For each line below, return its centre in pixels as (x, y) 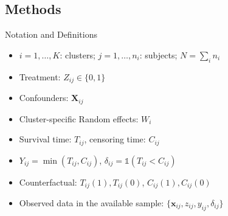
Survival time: (45, 139)
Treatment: (40, 76)
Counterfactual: (48, 182)
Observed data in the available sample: (92, 203)
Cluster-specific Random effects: (79, 118)
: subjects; (158, 54)
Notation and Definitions (51, 34)
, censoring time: (115, 139)
